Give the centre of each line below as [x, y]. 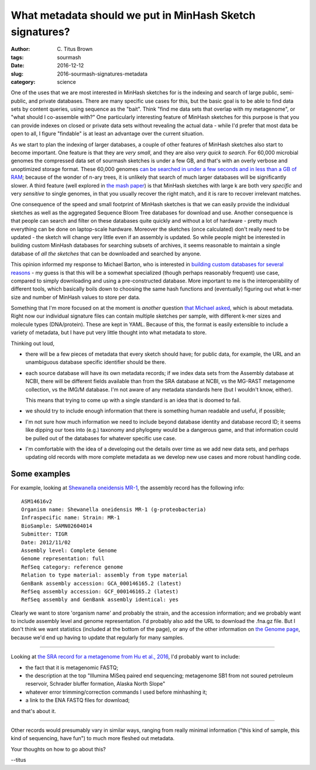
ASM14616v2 [37, 501]
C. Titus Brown [75, 49]
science [66, 81]
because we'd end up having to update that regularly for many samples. [97, 637]
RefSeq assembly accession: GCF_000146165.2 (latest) [100, 591]
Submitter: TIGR [44, 534]
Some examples [41, 474]
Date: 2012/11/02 [46, 542]
